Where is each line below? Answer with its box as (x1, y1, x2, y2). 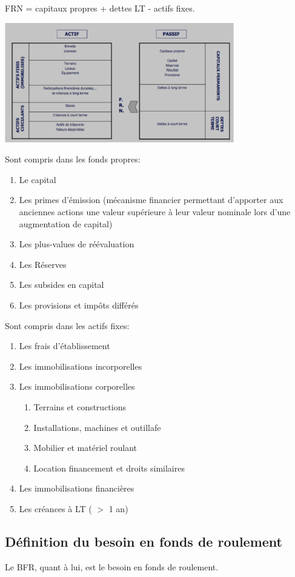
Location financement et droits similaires (33, 461, 185, 474)
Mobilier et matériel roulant (33, 441, 138, 454)
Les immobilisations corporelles (19, 380, 135, 393)
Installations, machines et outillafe (33, 421, 161, 433)
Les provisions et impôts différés (19, 299, 139, 312)
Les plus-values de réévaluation (19, 238, 134, 250)
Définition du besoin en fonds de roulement (5, 532, 283, 550)
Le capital (19, 173, 56, 185)
